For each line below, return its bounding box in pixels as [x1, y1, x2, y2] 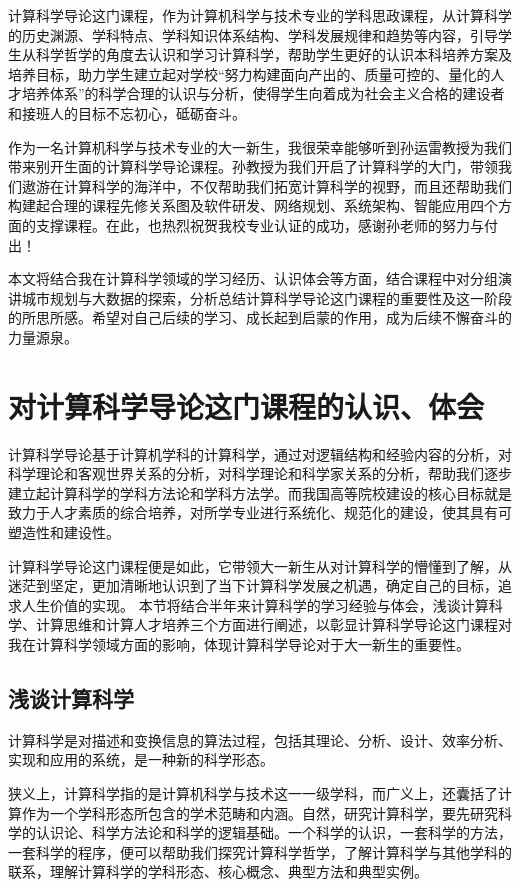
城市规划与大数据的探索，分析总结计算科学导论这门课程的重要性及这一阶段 [21, 287, 512, 308]
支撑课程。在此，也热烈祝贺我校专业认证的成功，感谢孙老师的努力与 [35, 214, 484, 235]
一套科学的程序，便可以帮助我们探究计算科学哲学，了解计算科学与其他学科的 [8, 841, 512, 862]
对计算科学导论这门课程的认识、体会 [8, 385, 485, 426]
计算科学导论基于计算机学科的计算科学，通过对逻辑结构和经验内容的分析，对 [8, 443, 512, 464]
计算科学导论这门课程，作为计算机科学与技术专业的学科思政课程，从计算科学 [8, 5, 512, 25]
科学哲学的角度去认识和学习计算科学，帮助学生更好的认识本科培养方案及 [35, 44, 512, 65]
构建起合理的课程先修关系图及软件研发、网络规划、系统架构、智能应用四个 [8, 195, 498, 216]
